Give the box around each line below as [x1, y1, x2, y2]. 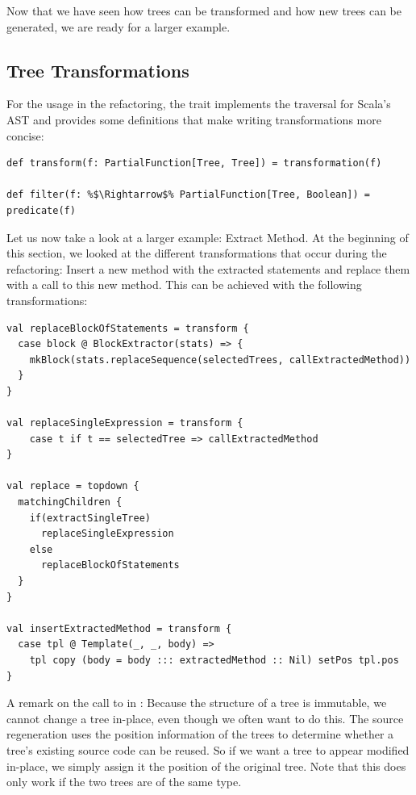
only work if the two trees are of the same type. [6, 773, 242, 790]
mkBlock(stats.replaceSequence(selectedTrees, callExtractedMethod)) [29, 354, 411, 366]
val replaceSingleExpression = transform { [6, 417, 243, 429]
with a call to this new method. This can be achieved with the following [6, 276, 362, 293]
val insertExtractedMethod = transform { [6, 622, 232, 634]
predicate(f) [6, 204, 76, 216]
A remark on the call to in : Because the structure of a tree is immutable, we [6, 694, 387, 711]
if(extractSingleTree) [29, 512, 151, 524]
